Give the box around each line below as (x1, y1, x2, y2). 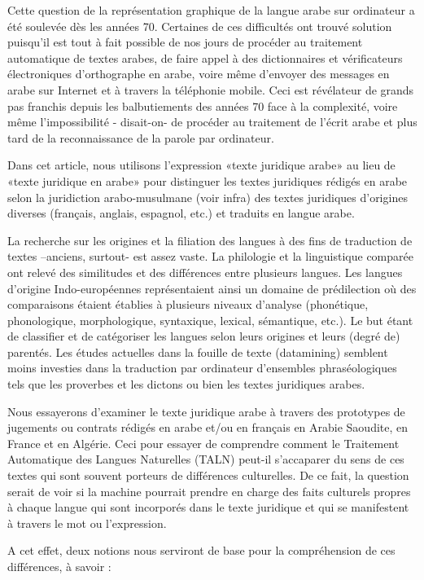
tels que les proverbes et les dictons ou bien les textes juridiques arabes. (7, 376, 365, 393)
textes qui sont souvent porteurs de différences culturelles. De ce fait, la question (7, 467, 409, 484)
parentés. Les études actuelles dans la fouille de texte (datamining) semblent (7, 343, 388, 360)
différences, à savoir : (7, 558, 111, 574)
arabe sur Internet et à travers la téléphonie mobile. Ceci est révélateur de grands (7, 81, 414, 98)
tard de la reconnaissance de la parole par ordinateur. (7, 129, 274, 146)
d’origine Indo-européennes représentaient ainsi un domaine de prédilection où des (7, 279, 417, 297)
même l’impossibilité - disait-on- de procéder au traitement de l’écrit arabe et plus (7, 113, 417, 130)
